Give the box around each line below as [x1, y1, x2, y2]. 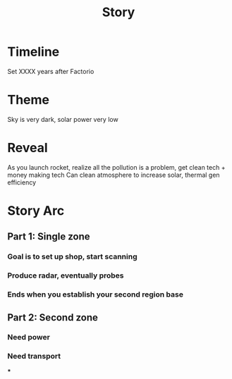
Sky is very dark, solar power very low [7, 115, 118, 123]
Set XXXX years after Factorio [7, 67, 94, 75]
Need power [7, 333, 51, 342]
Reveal [7, 140, 48, 156]
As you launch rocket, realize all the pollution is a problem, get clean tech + [7, 163, 226, 171]
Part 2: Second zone [7, 311, 99, 323]
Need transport [7, 352, 61, 361]
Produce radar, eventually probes [7, 271, 125, 280]
